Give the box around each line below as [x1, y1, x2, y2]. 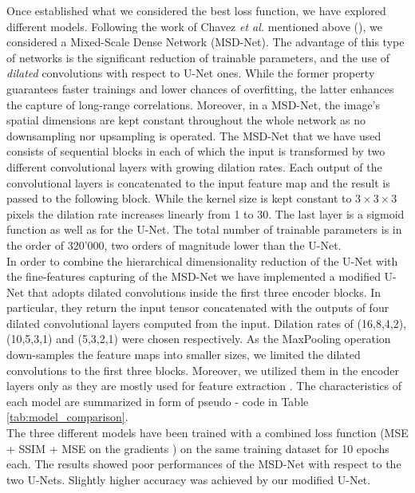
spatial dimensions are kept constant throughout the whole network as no [6, 112, 366, 128]
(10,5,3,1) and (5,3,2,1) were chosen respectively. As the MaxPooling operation [6, 330, 391, 347]
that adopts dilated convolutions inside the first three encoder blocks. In [27, 283, 381, 300]
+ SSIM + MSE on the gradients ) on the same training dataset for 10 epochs [6, 440, 389, 456]
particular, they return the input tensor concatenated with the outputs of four [6, 299, 389, 316]
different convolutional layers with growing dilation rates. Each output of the [6, 158, 382, 175]
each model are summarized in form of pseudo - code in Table [6, 392, 309, 409]
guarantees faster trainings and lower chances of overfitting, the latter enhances [6, 80, 394, 97]
